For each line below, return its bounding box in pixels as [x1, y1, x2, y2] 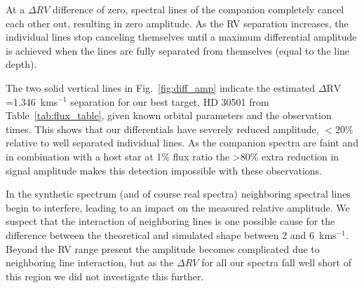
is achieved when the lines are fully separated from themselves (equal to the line [6, 43, 350, 57]
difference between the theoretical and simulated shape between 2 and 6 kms [6, 227, 337, 242]
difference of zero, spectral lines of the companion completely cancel [53, 2, 344, 16]
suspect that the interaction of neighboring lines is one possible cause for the [6, 214, 335, 228]
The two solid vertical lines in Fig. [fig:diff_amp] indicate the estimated [6, 80, 316, 95]
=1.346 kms [6, 94, 58, 109]
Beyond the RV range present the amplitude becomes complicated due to [6, 241, 320, 256]
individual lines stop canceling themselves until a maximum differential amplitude [6, 29, 357, 44]
